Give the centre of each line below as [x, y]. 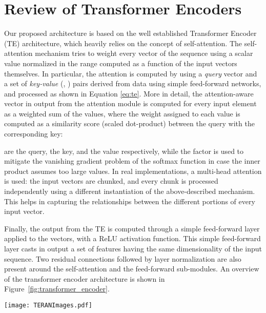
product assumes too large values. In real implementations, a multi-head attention [133, 171]
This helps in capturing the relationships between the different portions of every [130, 201]
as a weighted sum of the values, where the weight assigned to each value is [122, 113]
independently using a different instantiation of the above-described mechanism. [130, 191]
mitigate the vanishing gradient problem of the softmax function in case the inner [132, 161]
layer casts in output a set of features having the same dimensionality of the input [133, 248]
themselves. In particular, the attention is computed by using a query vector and [131, 73]
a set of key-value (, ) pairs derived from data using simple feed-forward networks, [133, 83]
